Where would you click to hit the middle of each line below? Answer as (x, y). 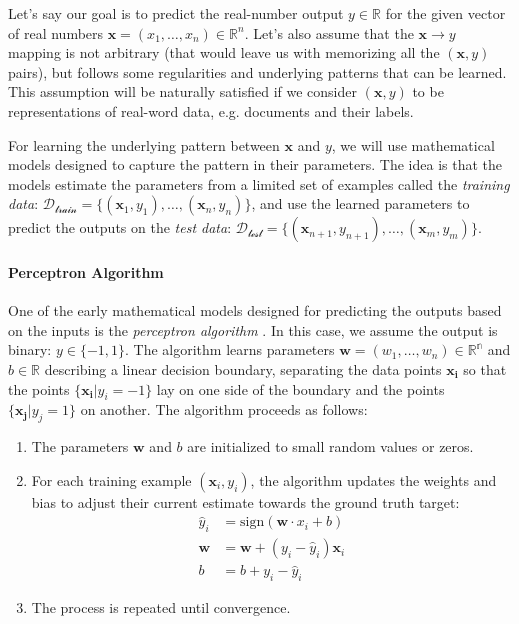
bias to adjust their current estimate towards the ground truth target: (245, 501)
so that (485, 368)
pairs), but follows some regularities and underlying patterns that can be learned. (257, 71)
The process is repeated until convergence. (161, 607)
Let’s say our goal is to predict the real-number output (176, 13)
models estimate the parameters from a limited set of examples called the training (259, 183)
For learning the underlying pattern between (144, 144)
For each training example (111, 479)
